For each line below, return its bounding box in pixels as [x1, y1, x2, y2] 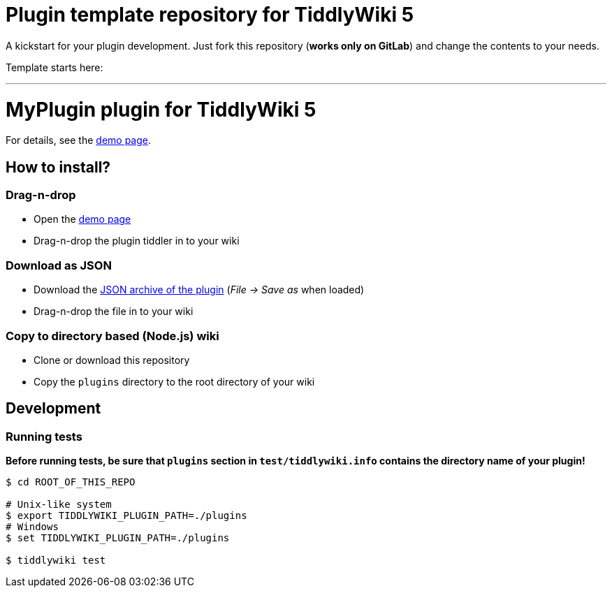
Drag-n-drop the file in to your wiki [34, 305, 194, 318]
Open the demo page [34, 213, 131, 226]
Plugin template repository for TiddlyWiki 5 [6, 3, 414, 27]
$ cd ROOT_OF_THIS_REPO [6, 476, 136, 488]
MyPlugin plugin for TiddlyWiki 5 [6, 97, 316, 122]
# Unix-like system [6, 499, 112, 511]
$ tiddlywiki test [6, 555, 106, 566]
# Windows [6, 521, 59, 533]
